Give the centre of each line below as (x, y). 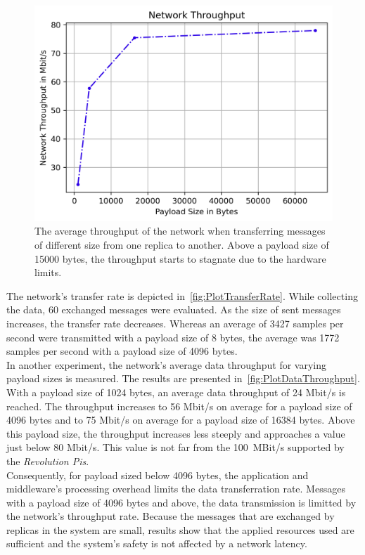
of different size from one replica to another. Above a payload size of (182, 244)
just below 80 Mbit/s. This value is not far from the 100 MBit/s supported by (175, 447)
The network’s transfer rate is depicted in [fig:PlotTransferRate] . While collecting (182, 295)
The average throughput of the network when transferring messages (180, 231)
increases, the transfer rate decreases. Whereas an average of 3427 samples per (175, 323)
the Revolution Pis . (48, 461)
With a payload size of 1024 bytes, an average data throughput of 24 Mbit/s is (176, 392)
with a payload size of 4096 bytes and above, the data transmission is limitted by (181, 502)
